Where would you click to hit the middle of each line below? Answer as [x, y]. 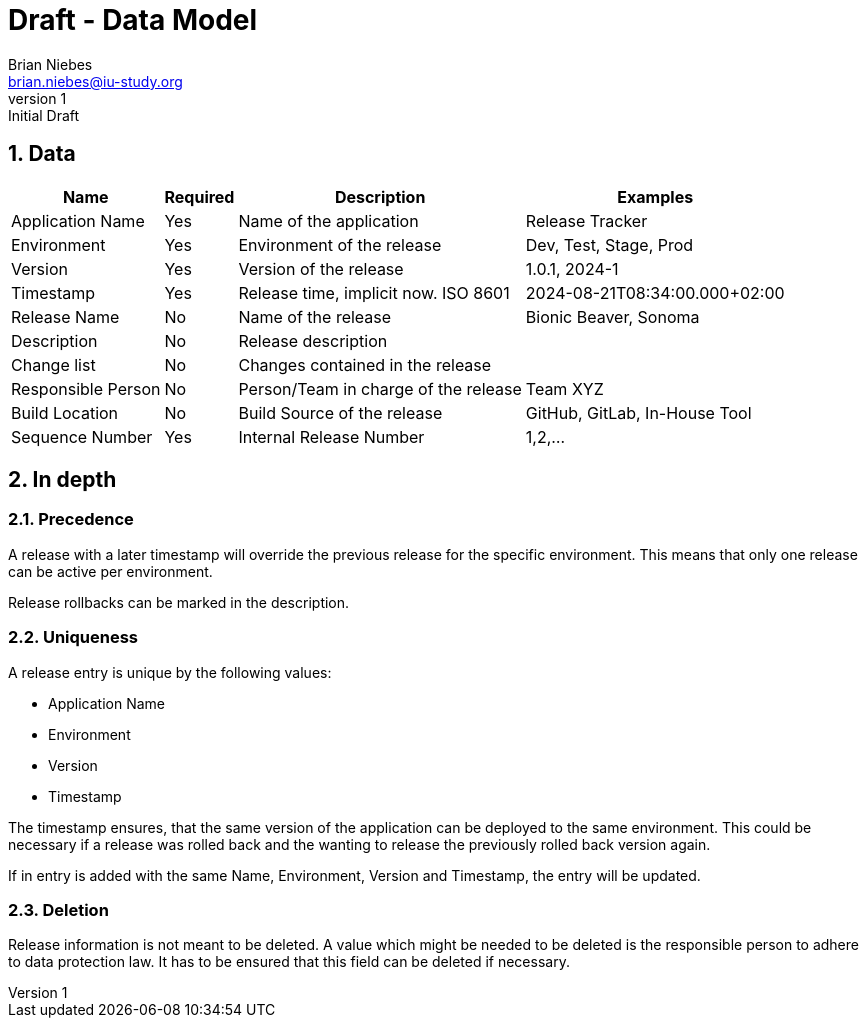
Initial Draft [44, 115]
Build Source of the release [340, 412]
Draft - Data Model [133, 20]
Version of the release [321, 268]
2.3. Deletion [58, 909]
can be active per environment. [110, 571]
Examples [655, 196]
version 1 [37, 98]
